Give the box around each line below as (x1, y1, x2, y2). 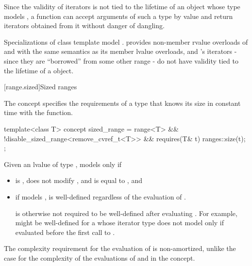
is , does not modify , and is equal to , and (15, 175, 142, 185)
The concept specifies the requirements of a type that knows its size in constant (4, 98, 241, 108)
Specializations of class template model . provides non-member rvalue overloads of (4, 36, 248, 47)
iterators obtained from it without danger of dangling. (4, 20, 165, 31)
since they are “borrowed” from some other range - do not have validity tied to (4, 55, 238, 66)
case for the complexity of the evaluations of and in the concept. (4, 252, 195, 263)
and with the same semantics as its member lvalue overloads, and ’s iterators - (4, 46, 237, 56)
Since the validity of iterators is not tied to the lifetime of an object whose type (4, 1, 240, 11)
